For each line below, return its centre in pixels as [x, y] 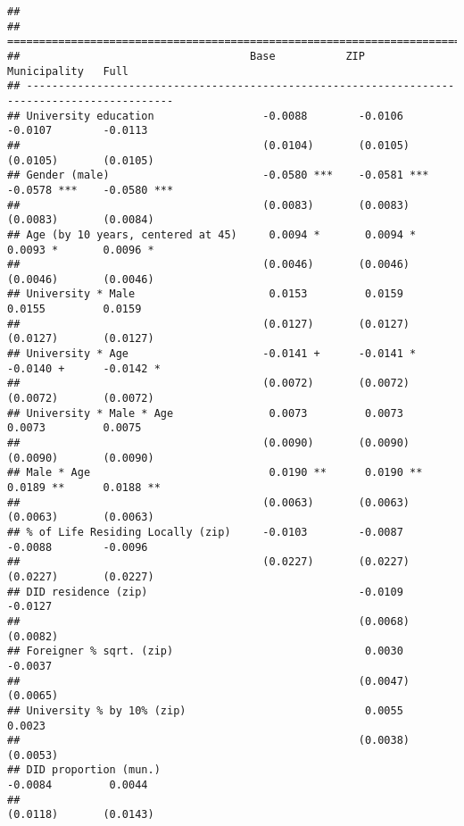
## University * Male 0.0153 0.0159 [205, 294]
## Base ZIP [186, 56]
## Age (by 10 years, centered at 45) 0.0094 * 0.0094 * [212, 234]
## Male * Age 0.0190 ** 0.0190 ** [215, 473]
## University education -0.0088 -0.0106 [205, 116]
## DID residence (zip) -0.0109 [205, 592]
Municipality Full [68, 71]
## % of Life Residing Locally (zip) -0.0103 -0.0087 [205, 532]
